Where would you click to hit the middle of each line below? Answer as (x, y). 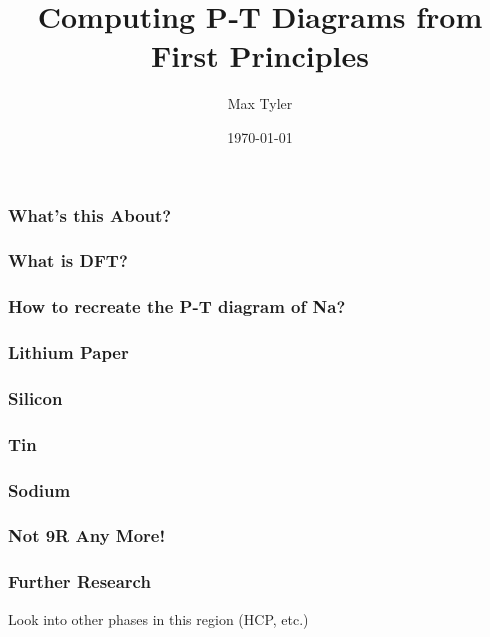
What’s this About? (90, 214)
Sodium (39, 489)
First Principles (260, 55)
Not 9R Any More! (87, 535)
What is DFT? (68, 260)
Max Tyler (260, 103)
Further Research (79, 581)
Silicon (35, 397)
